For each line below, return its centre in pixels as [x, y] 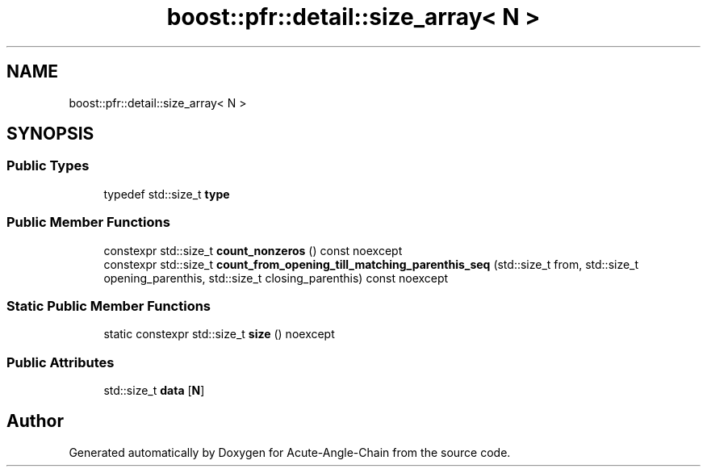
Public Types [48, 166]
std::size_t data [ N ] [154, 391]
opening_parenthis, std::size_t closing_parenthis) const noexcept [276, 278]
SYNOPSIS [50, 134]
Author [35, 421]
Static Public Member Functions [109, 306]
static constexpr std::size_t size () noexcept [219, 334]
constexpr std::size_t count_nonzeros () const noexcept [253, 250]
